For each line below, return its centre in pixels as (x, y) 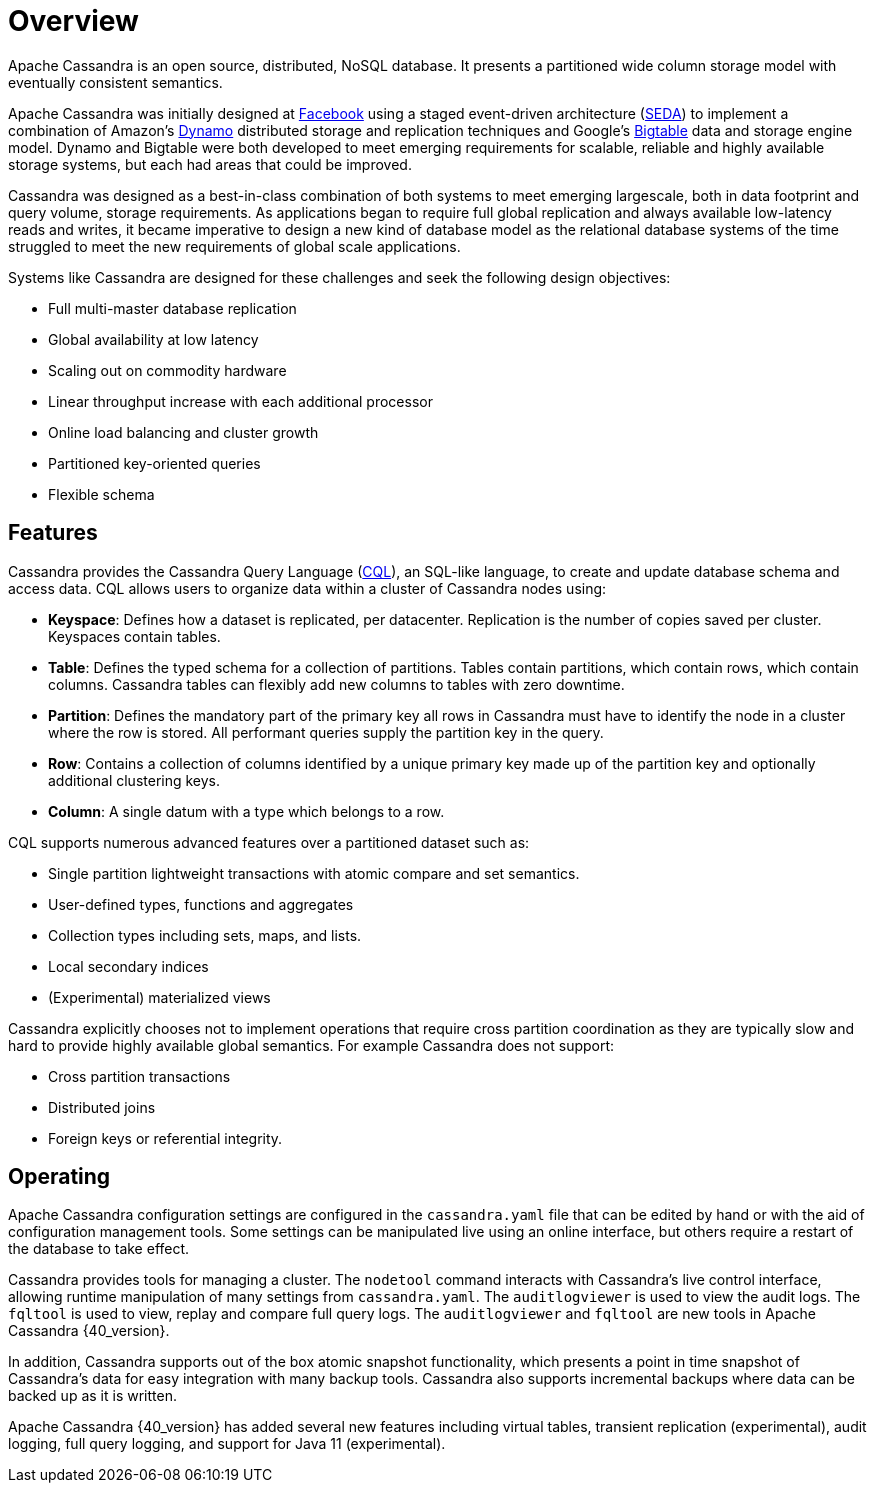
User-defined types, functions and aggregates (201, 904)
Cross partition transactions (139, 1076)
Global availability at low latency (153, 339)
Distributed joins (102, 1107)
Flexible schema (101, 494)
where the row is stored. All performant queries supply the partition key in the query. (326, 732)
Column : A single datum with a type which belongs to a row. (246, 811)
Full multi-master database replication (172, 308)
